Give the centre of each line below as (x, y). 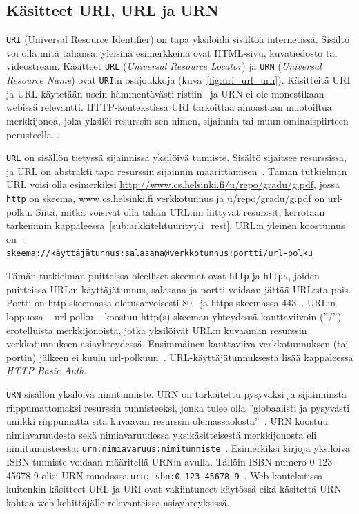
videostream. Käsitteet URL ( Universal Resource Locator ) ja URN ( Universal (164, 66)
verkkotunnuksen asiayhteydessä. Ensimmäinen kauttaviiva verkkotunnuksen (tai (177, 343)
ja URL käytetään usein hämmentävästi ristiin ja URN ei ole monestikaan (165, 93)
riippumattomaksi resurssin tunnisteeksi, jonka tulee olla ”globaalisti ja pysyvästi (178, 407)
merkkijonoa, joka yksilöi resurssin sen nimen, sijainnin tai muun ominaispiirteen (177, 120)
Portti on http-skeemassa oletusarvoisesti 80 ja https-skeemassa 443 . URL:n (171, 303)
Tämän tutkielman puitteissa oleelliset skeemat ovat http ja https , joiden (163, 276)
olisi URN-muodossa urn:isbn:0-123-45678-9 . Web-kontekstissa (182, 475)
